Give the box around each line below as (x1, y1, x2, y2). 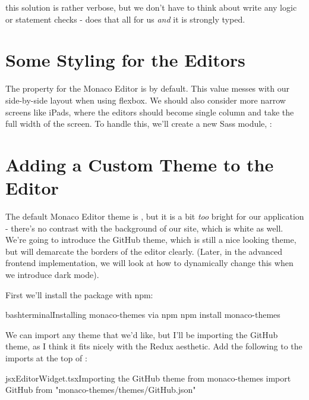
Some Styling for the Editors (5, 48, 245, 72)
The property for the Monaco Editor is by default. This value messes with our (5, 82, 289, 95)
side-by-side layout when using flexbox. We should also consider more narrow (5, 93, 286, 106)
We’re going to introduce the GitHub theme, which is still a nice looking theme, (5, 233, 297, 246)
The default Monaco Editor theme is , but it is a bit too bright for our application (5, 210, 304, 222)
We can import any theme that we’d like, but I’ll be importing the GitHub (5, 328, 278, 340)
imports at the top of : (5, 351, 87, 364)
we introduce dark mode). (5, 268, 99, 280)
